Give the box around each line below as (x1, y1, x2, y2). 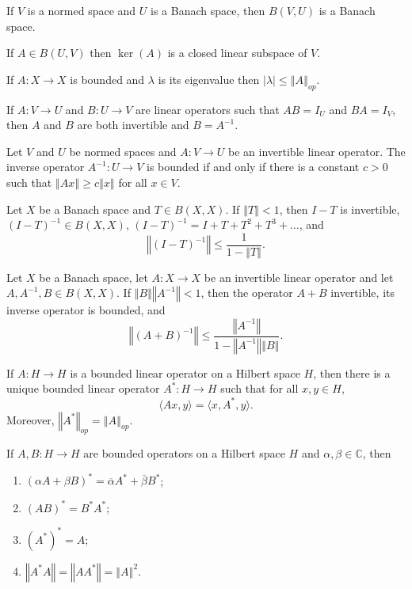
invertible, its (330, 284, 395, 301)
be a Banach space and (39, 200, 151, 217)
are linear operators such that (135, 101, 280, 117)
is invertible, (340, 200, 400, 217)
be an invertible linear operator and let (204, 268, 394, 285)
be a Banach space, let (39, 268, 148, 285)
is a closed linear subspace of (167, 44, 307, 61)
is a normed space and (27, 2, 136, 18)
